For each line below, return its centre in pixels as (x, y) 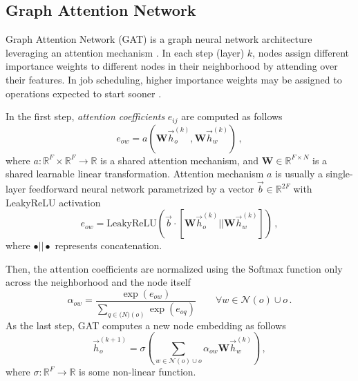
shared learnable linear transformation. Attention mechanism (135, 174)
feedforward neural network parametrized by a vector (141, 189)
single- (339, 174)
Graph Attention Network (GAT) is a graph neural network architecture (159, 39)
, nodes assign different (301, 52)
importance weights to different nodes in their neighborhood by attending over (172, 66)
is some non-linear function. (138, 372)
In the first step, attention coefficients (85, 116)
